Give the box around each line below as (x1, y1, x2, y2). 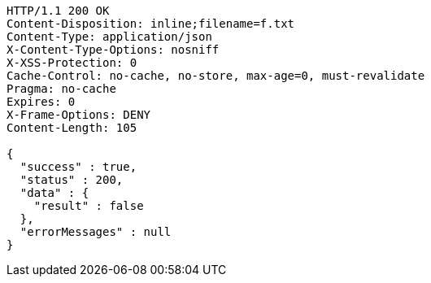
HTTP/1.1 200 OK (7, 4, 110, 17)
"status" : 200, (20, 173, 124, 186)
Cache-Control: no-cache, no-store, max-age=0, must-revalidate (7, 69, 425, 82)
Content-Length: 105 (7, 121, 137, 134)
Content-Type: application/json (7, 30, 212, 43)
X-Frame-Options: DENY (7, 108, 151, 121)
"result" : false (33, 199, 144, 212)
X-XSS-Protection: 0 (7, 56, 137, 69)
